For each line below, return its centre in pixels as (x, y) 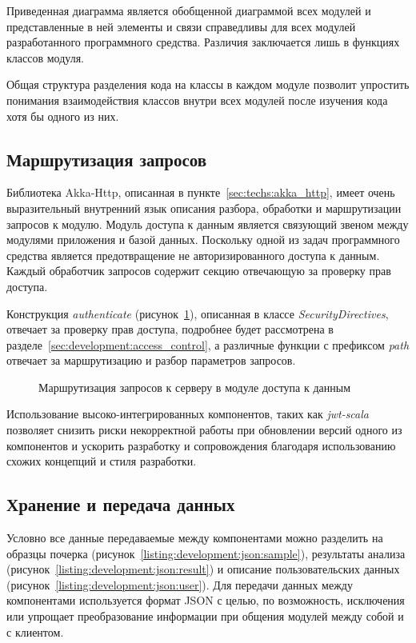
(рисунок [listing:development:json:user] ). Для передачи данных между (180, 584)
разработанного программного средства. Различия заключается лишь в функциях (203, 42)
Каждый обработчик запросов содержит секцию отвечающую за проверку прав (199, 271)
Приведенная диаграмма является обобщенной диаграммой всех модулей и (189, 10)
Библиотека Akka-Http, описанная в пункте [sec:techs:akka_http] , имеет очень (201, 192)
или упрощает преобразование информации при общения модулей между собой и (205, 616)
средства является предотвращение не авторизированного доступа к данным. (193, 255)
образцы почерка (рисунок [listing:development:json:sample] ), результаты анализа (206, 553)
